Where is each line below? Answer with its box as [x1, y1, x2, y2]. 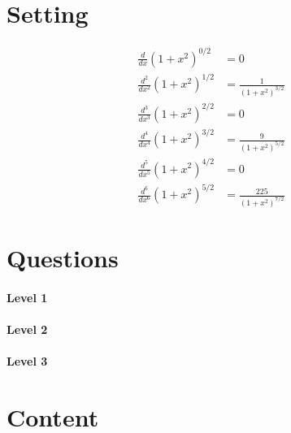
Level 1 [7, 288, 48, 305]
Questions [7, 241, 119, 275]
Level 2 [7, 321, 48, 338]
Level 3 [7, 353, 48, 370]
